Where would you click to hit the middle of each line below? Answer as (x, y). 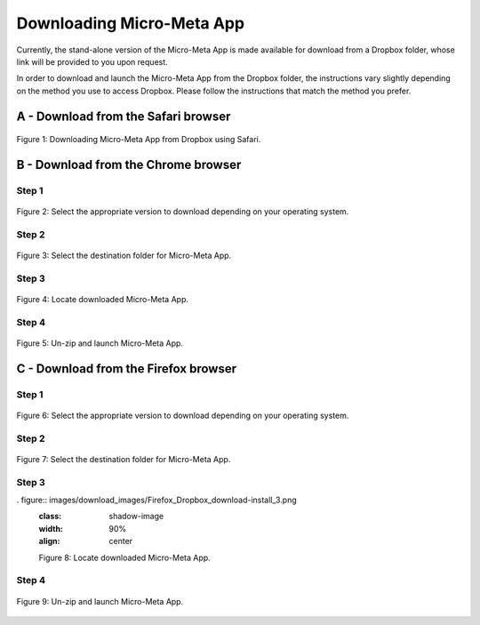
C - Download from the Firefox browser (127, 369)
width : (51, 528)
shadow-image (136, 517)
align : (49, 541)
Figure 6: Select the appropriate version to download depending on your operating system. (183, 415)
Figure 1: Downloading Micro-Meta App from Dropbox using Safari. (139, 140)
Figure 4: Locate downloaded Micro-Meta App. (102, 299)
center (121, 541)
